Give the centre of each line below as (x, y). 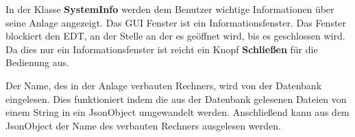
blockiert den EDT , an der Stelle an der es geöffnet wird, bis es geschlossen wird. (175, 36)
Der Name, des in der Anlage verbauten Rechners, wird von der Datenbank (164, 85)
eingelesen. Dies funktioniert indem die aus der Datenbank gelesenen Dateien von (176, 98)
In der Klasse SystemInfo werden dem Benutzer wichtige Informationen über (170, 9)
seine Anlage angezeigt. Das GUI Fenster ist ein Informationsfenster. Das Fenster (176, 22)
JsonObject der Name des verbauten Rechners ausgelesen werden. (143, 125)
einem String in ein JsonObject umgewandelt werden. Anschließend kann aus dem (177, 112)
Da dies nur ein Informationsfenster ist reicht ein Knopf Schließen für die (162, 49)
